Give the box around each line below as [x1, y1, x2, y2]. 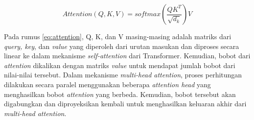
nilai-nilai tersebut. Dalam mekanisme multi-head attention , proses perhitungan [4, 70, 242, 80]
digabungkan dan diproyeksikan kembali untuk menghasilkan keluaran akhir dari [4, 98, 247, 109]
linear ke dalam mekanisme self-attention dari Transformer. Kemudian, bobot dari [4, 50, 251, 61]
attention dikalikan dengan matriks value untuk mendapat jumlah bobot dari [4, 60, 235, 70]
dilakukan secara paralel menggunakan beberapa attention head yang [4, 79, 211, 89]
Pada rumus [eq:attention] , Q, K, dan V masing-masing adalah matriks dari [4, 31, 231, 41]
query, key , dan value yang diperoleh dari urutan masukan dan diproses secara [4, 41, 239, 51]
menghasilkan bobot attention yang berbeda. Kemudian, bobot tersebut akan [4, 89, 236, 99]
